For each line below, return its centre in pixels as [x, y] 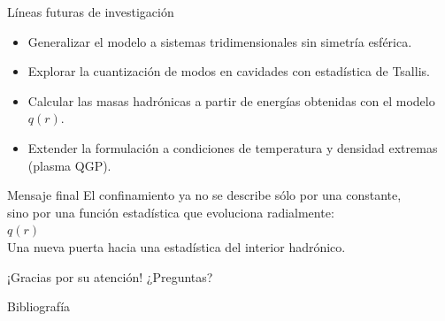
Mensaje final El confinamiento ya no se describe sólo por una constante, [204, 195]
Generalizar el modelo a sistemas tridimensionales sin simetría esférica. [220, 41]
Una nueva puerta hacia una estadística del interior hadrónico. [176, 246]
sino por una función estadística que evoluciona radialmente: [171, 212]
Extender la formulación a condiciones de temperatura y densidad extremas [233, 147]
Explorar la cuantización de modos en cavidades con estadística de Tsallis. [229, 71]
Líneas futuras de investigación [91, 11]
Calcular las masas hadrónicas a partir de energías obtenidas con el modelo [231, 100]
